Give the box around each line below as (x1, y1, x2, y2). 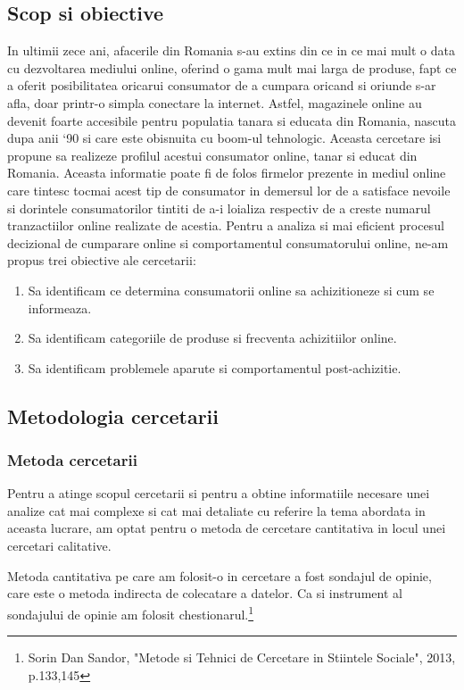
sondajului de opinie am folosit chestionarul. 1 (7, 602, 254, 623)
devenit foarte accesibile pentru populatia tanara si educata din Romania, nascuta (7, 111, 457, 129)
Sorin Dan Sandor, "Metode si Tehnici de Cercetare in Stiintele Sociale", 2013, (28, 648, 456, 667)
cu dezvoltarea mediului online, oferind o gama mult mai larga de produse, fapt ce (7, 58, 457, 77)
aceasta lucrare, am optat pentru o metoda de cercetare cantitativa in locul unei (7, 519, 446, 537)
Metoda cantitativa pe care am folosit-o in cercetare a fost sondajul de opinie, (7, 566, 432, 585)
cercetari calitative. (7, 536, 112, 555)
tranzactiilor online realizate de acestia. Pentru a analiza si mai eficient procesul (7, 216, 444, 235)
